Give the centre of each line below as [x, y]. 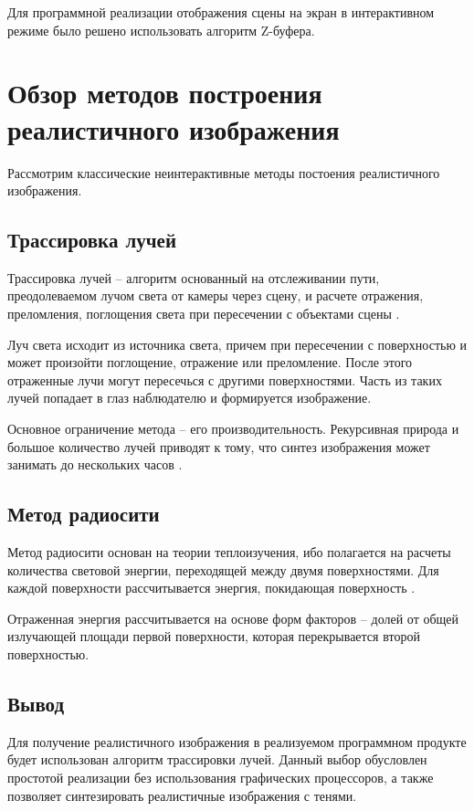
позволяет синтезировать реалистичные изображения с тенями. [182, 795]
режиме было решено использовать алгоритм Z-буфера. [161, 30]
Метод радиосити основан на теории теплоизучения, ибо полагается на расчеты [229, 552]
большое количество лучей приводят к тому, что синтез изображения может [219, 446]
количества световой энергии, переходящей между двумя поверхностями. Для [223, 569]
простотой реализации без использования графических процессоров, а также [221, 777]
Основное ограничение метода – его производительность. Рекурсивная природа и [233, 429]
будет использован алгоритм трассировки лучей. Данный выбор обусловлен [217, 759]
